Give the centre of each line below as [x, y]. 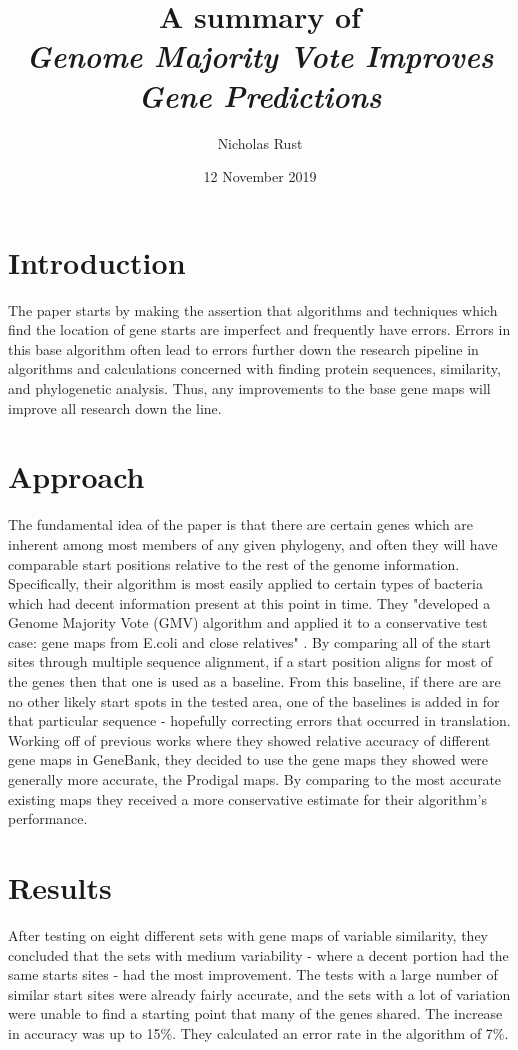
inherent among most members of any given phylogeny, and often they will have [253, 543]
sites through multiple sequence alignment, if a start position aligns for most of [250, 661]
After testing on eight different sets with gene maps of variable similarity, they [248, 934]
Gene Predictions [260, 95]
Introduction [97, 261]
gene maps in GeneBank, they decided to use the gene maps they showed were [248, 759]
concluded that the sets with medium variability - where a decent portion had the [258, 954]
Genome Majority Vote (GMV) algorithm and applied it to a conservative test [248, 622]
